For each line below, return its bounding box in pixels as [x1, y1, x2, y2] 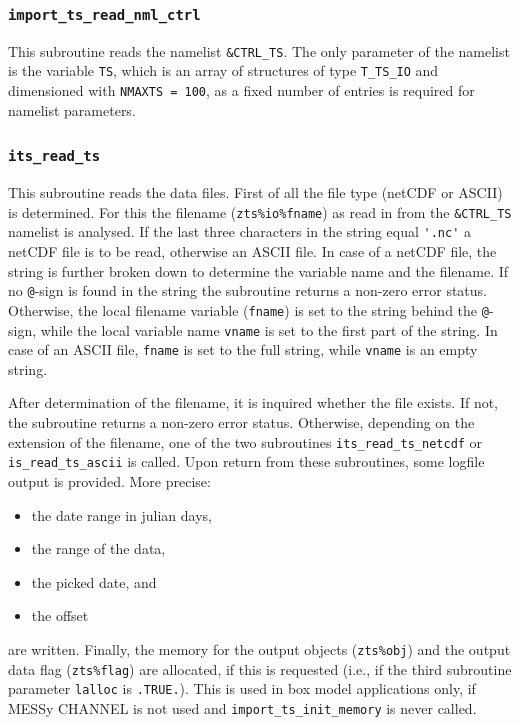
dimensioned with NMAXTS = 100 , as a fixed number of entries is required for [8, 80, 475, 101]
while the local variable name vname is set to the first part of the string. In [40, 319, 498, 340]
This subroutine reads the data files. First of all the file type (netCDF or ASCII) [8, 182, 503, 203]
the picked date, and [31, 571, 157, 592]
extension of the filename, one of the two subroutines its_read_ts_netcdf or [8, 431, 483, 452]
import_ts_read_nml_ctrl [8, 6, 201, 23]
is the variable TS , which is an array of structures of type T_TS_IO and [8, 60, 439, 81]
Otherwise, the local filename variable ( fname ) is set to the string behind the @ [8, 299, 489, 320]
